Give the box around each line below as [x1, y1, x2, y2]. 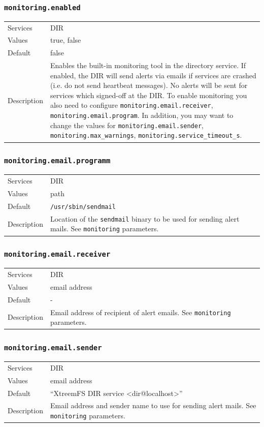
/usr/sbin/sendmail [50, 203, 116, 210]
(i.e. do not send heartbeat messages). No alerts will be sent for [50, 80, 248, 90]
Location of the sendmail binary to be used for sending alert [50, 213, 240, 224]
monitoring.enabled [4, 3, 81, 12]
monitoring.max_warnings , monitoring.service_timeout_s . [50, 130, 242, 140]
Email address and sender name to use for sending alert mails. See [50, 400, 256, 411]
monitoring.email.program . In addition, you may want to [50, 110, 234, 120]
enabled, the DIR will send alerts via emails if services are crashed [50, 70, 256, 80]
